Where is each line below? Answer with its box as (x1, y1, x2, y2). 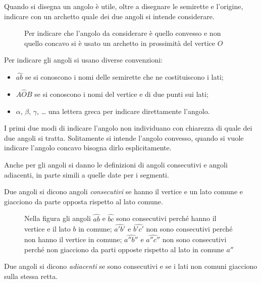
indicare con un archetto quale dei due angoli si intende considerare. (4, 11, 215, 21)
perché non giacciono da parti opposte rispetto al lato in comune (24, 244, 224, 254)
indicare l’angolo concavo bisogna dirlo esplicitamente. (4, 142, 172, 153)
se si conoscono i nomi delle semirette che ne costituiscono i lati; (25, 72, 224, 82)
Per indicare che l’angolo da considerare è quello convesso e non (24, 28, 221, 38)
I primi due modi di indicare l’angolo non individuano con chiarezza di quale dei (4, 123, 252, 133)
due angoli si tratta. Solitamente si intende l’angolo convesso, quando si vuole (4, 132, 244, 143)
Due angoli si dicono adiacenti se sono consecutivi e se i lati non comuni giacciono (4, 261, 257, 271)
